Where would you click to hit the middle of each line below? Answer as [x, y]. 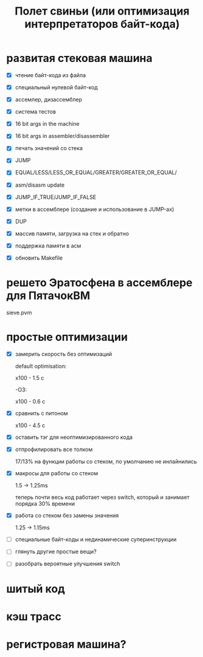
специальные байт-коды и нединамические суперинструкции [96, 540]
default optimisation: [41, 366]
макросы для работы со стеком [57, 473]
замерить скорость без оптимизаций [64, 354]
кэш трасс [34, 617]
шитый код [36, 589]
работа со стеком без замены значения [67, 515]
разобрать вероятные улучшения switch [67, 564]
